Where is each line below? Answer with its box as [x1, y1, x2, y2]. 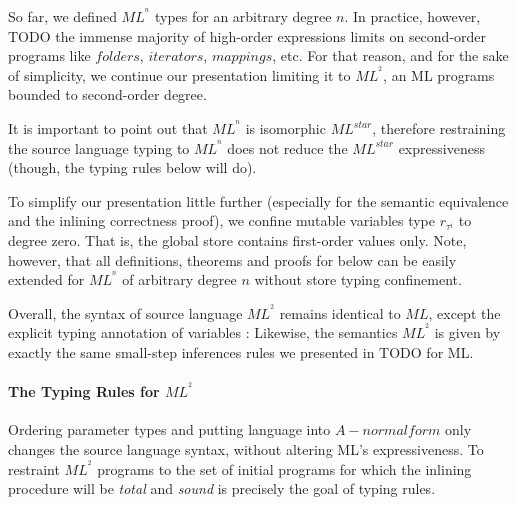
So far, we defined [8, 6, 117, 26]
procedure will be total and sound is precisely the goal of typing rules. [8, 478, 436, 499]
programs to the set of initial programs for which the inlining [97, 458, 472, 479]
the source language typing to [8, 137, 190, 158]
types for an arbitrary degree [154, 6, 332, 26]
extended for [8, 269, 85, 290]
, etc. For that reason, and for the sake [272, 45, 509, 66]
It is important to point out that [8, 118, 208, 139]
